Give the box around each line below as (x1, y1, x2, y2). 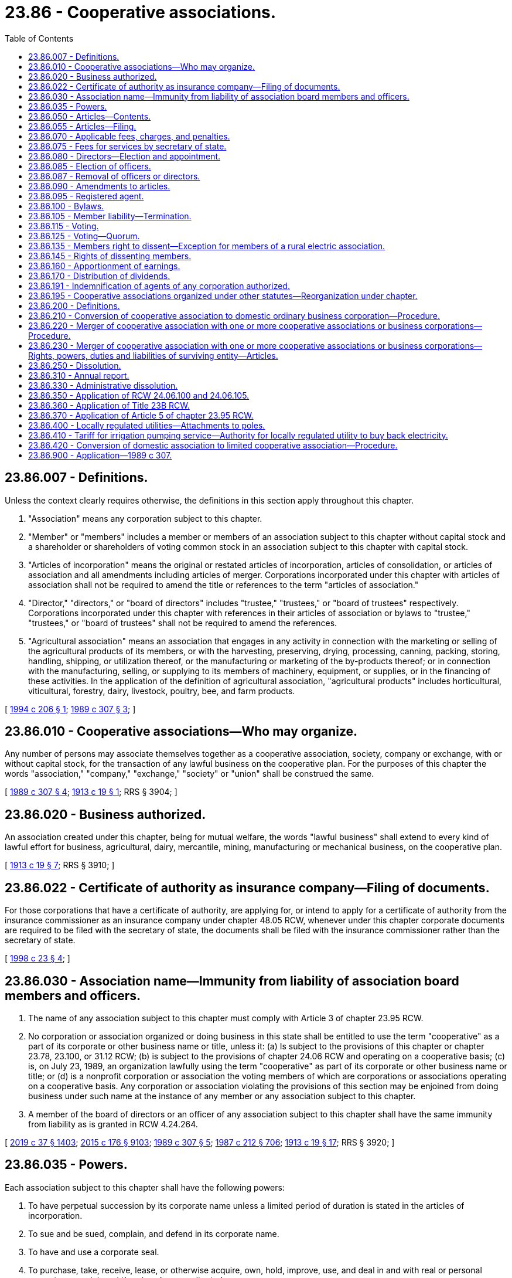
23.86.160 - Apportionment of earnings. (28, 260, 180, 271)
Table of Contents (5, 33, 74, 43)
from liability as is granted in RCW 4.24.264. (28, 1119, 198, 1129)
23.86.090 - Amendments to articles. (28, 181, 170, 191)
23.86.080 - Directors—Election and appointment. (28, 151, 221, 161)
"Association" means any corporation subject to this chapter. (28, 513, 262, 524)
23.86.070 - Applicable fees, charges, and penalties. (28, 131, 230, 141)
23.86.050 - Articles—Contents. (28, 111, 151, 121)
